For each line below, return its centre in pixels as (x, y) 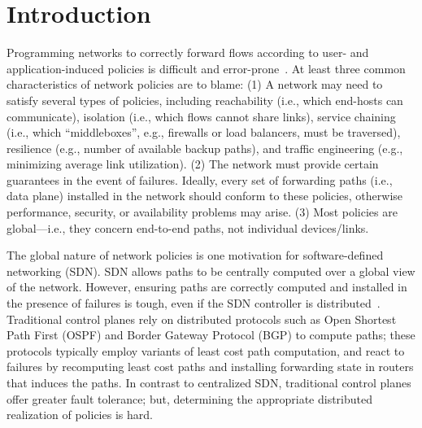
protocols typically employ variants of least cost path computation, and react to (206, 350)
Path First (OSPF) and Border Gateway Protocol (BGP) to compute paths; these (211, 335)
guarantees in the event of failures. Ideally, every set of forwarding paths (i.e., (200, 179)
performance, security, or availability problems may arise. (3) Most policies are (202, 212)
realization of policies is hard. (80, 415)
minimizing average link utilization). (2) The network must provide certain (193, 164)
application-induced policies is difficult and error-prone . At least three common (206, 68)
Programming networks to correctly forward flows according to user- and (188, 52)
